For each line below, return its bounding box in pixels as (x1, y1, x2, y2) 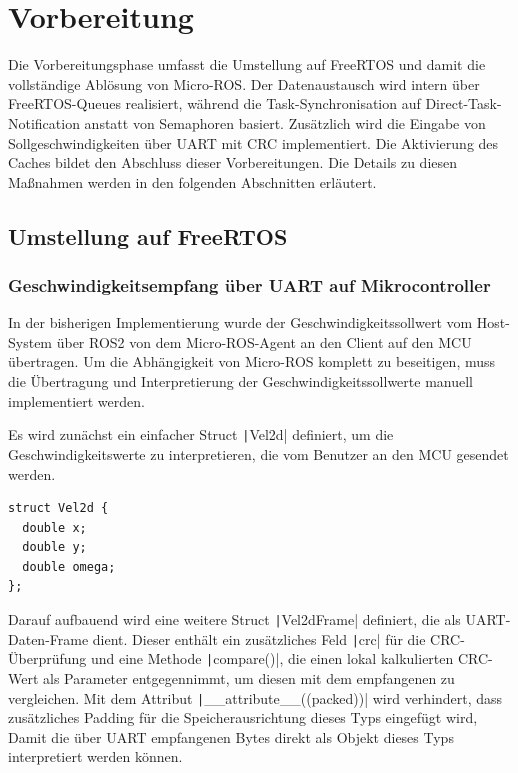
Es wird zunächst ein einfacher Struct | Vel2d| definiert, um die (8, 424, 394, 445)
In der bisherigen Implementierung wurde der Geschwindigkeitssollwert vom (8, 312, 473, 333)
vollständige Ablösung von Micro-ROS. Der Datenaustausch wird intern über (8, 73, 480, 94)
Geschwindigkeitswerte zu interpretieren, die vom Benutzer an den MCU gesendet (8, 443, 509, 464)
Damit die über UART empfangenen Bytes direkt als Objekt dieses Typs (8, 726, 454, 747)
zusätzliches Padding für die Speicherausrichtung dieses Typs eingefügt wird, (8, 707, 478, 728)
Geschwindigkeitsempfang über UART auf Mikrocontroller (8, 272, 491, 297)
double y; (22, 540, 87, 555)
